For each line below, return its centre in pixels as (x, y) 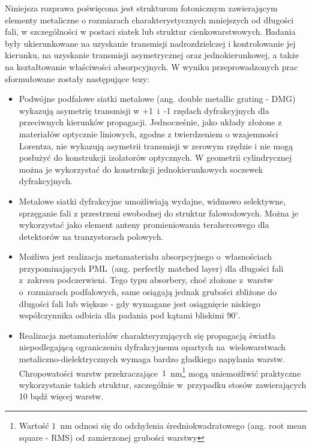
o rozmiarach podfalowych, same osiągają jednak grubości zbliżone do (148, 292)
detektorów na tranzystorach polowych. (91, 236)
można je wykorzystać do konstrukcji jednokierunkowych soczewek (141, 169)
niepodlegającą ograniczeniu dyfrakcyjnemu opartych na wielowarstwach (152, 347)
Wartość (34, 426)
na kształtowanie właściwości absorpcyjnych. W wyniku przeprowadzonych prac (151, 66)
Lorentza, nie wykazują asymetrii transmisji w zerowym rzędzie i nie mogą (156, 145)
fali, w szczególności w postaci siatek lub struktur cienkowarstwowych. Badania (150, 31)
